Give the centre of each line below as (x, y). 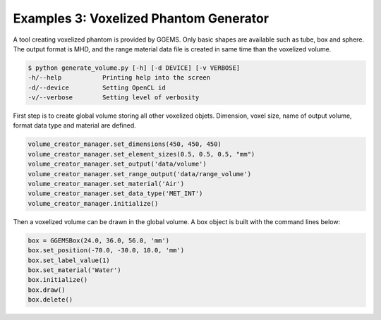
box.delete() (50, 300)
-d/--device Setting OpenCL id (97, 87)
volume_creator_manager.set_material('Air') (106, 184)
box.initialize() (58, 280)
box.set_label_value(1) (69, 260)
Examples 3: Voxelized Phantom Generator (141, 18)
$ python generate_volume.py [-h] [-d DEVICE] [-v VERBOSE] (134, 68)
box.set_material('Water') (74, 270)
